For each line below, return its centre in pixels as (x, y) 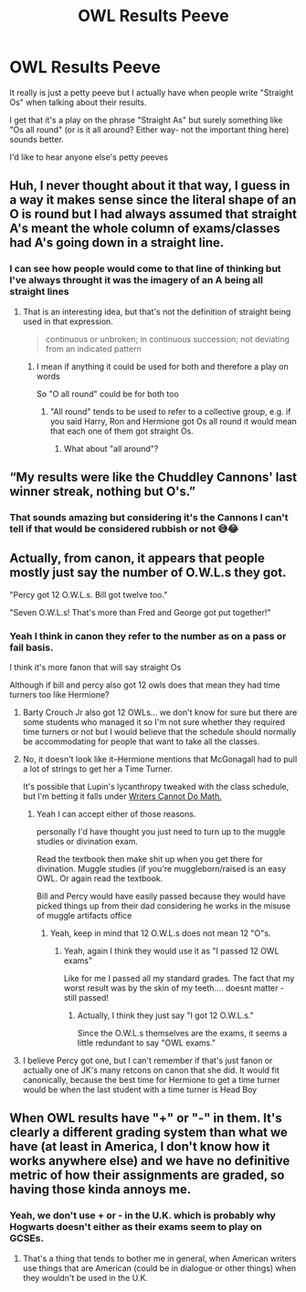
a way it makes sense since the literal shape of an (153, 200)
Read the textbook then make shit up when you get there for (149, 859)
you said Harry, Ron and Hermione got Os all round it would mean (173, 421)
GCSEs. (26, 1238)
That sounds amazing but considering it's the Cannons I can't (149, 517)
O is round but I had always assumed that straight (153, 214)
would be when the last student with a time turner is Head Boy (140, 1090)
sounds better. (37, 139)
